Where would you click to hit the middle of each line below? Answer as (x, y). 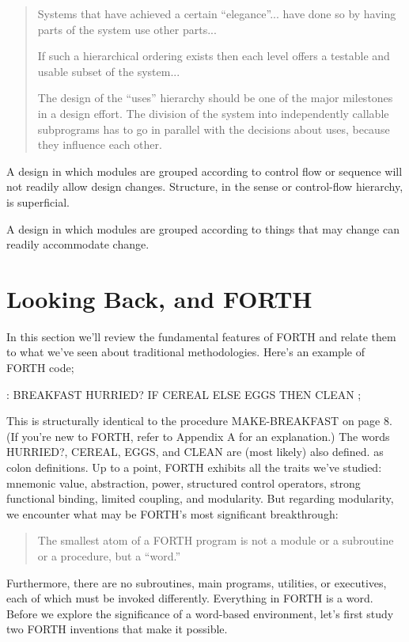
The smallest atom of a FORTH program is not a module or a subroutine (216, 540)
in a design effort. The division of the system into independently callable (213, 113)
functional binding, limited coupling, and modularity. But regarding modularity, (200, 498)
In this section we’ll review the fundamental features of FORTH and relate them (201, 336)
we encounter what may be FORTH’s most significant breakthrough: (172, 513)
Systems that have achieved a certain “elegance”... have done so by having (217, 13)
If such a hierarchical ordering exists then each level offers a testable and (214, 56)
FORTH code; (40, 368)
